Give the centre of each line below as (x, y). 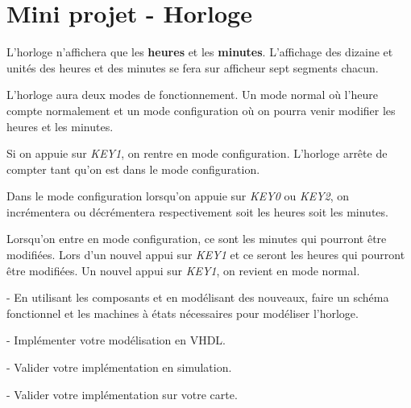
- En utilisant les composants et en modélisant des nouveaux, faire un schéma (198, 297)
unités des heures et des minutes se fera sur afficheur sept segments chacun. (193, 67)
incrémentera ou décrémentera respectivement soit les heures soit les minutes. (197, 211)
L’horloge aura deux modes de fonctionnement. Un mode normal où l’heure (192, 95)
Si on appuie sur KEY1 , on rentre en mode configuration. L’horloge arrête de (197, 153)
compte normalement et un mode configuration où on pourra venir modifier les (201, 110)
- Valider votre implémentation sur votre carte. (122, 394)
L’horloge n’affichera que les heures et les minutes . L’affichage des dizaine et (200, 52)
